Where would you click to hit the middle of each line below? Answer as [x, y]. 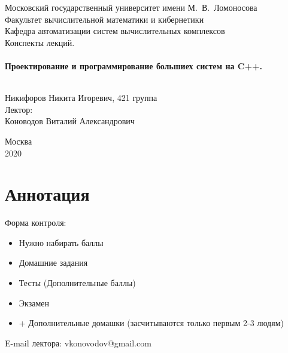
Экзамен [34, 303]
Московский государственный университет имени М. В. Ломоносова [131, 7]
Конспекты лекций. [40, 42]
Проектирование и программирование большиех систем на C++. [134, 65]
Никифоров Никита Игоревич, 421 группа [81, 98]
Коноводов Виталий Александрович [70, 121]
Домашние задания [53, 263]
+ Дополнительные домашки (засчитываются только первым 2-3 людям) [151, 323]
